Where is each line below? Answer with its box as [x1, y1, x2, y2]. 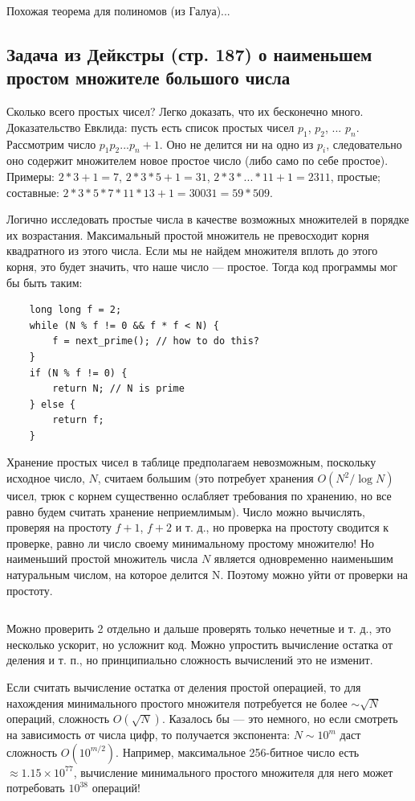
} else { [29, 398, 75, 410]
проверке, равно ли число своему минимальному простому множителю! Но [6, 534, 375, 551]
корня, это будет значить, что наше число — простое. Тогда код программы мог [6, 257, 398, 274]
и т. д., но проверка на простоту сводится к [175, 519, 389, 536]
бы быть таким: [6, 273, 83, 290]
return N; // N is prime [52, 383, 185, 395]
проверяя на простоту [6, 519, 112, 536]
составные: [6, 183, 59, 200]
